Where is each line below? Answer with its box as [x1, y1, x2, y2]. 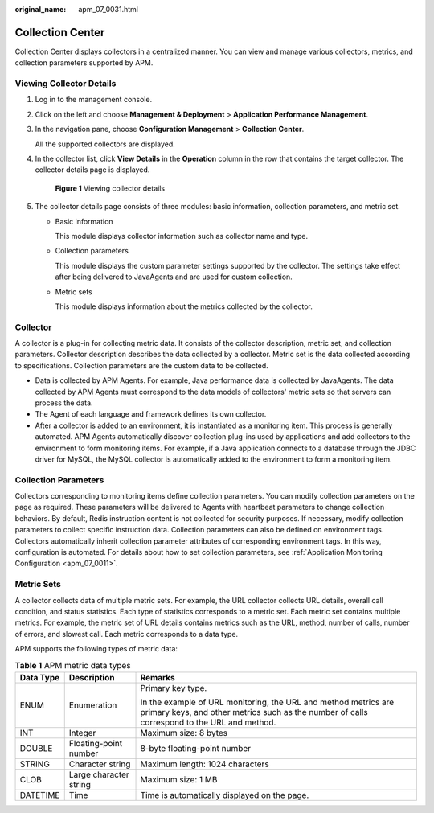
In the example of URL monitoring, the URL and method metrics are [140, 696, 394, 708]
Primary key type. [140, 682, 207, 693]
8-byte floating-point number [140, 742, 252, 753]
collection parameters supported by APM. [14, 58, 154, 68]
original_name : [14, 5, 67, 14]
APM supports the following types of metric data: [14, 644, 178, 654]
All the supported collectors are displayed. [35, 139, 176, 149]
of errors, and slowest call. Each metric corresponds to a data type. [14, 629, 239, 638]
